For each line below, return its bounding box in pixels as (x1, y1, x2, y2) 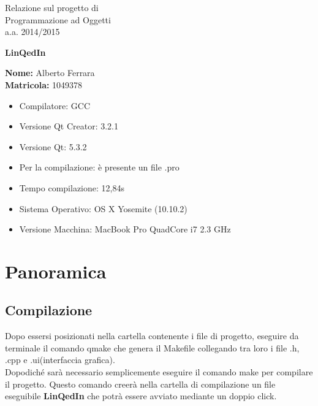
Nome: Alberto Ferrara (5, 66, 95, 79)
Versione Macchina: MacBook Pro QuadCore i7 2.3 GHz (19, 223, 231, 236)
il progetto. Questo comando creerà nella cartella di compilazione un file (5, 377, 276, 390)
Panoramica (5, 258, 107, 283)
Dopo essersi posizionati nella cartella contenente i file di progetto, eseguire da (5, 329, 299, 342)
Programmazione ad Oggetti (5, 13, 111, 26)
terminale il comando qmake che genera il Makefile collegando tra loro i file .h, (5, 341, 300, 354)
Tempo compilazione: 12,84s (19, 181, 124, 194)
